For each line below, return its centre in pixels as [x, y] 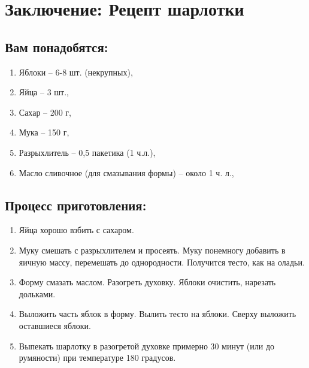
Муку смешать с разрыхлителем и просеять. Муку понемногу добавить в [152, 250]
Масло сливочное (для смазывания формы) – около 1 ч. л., [126, 172]
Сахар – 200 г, [45, 112]
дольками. [37, 293]
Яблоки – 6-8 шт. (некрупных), [76, 72]
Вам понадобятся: [57, 46]
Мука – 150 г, [44, 132]
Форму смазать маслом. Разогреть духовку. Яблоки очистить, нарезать [147, 282]
